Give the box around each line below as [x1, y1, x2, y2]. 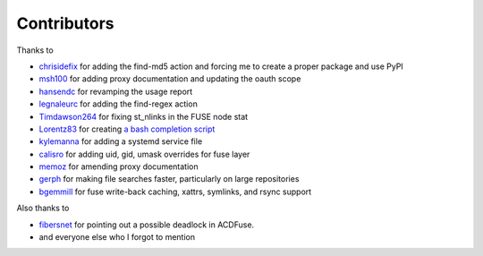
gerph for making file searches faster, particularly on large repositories [38, 174, 300, 184]
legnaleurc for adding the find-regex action [38, 98, 199, 109]
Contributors [16, 13, 115, 33]
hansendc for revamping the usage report [38, 86, 193, 97]
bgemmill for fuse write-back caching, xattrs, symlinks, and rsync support [38, 186, 312, 197]
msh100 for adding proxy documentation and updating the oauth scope [38, 73, 301, 84]
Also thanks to [16, 202, 70, 214]
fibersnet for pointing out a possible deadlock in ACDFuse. [38, 219, 255, 230]
